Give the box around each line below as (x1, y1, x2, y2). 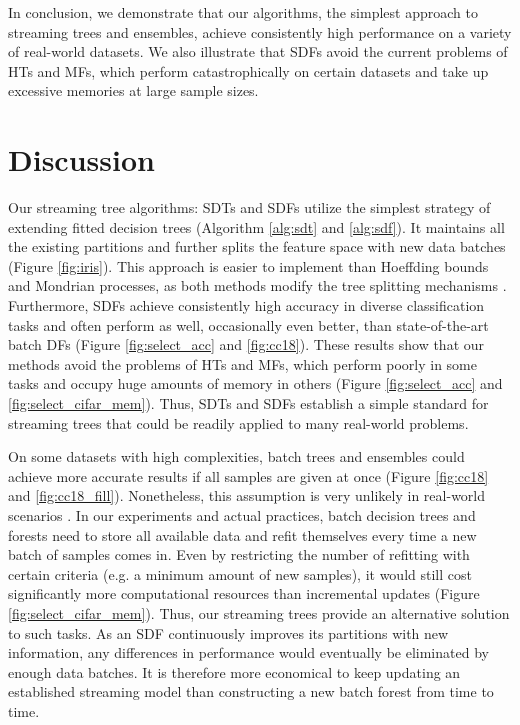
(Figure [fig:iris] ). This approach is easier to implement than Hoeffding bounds (8, 255, 489, 276)
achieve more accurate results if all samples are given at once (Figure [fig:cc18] (8, 465, 489, 486)
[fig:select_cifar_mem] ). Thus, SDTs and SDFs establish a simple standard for (8, 393, 489, 414)
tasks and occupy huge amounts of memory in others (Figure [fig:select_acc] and (8, 373, 503, 394)
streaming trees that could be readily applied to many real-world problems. (8, 412, 469, 433)
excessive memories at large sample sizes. (8, 80, 259, 101)
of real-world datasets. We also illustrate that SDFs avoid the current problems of (8, 41, 508, 62)
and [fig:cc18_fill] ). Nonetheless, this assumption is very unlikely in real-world (8, 485, 486, 506)
